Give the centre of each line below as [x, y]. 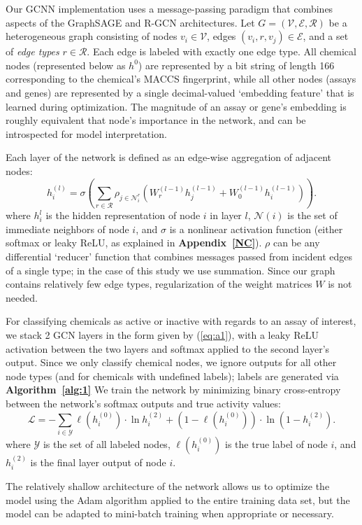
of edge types [32, 51]
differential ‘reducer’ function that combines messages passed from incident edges [179, 257]
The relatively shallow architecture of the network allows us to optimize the [168, 486]
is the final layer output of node [98, 462]
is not [340, 284]
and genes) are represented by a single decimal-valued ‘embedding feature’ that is [180, 92]
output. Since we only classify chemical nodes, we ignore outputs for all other [171, 362]
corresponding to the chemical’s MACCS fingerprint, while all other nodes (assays [181, 79]
